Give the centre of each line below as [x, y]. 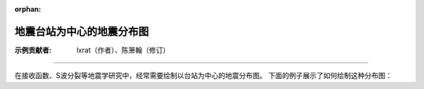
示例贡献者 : [33, 50]
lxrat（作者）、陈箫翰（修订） [123, 50]
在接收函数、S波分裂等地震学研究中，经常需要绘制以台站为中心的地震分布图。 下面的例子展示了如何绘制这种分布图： [203, 76]
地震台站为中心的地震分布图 [82, 31]
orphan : [28, 9]
